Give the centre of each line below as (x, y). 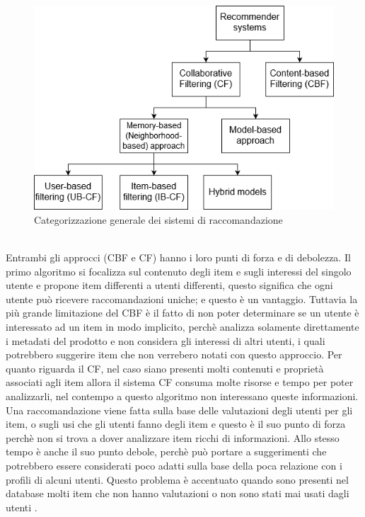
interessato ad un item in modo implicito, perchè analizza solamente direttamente (182, 326)
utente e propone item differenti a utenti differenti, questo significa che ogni (169, 285)
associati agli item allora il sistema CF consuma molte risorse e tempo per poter (180, 382)
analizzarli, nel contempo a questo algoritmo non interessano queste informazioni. (182, 396)
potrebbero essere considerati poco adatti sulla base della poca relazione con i (174, 465)
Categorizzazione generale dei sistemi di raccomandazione (158, 219)
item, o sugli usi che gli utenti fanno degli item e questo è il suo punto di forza (176, 424)
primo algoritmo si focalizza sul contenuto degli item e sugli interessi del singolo (179, 271)
